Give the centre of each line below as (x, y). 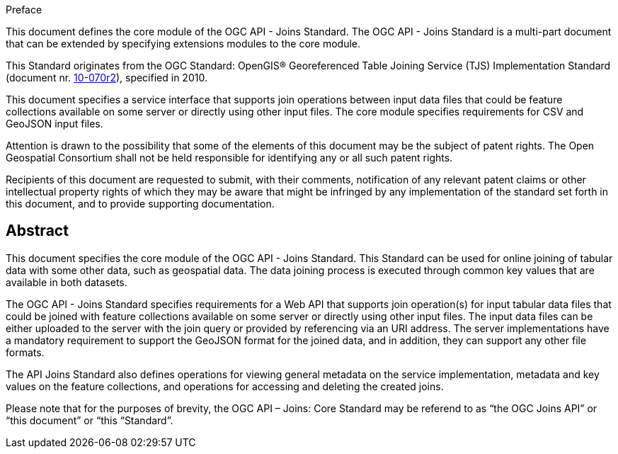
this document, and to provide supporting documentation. (140, 204)
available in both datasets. (67, 282)
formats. (25, 352)
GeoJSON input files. (55, 124)
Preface (24, 10)
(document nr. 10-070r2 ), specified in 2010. (107, 78)
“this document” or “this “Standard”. (90, 420)
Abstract (37, 231)
